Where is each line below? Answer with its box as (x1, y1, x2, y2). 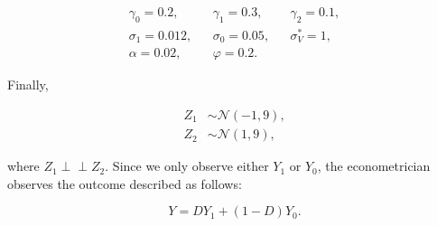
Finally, (7, 75, 49, 94)
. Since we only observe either (105, 156, 269, 175)
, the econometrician (317, 156, 431, 175)
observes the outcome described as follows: (7, 174, 242, 193)
